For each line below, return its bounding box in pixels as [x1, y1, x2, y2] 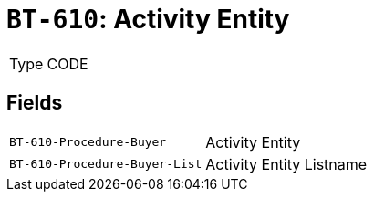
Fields [6, 91, 63, 115]
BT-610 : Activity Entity [6, 4, 290, 35]
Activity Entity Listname [205, 154, 368, 173]
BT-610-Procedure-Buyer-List [9, 157, 203, 172]
